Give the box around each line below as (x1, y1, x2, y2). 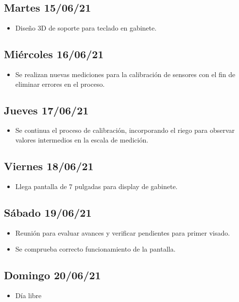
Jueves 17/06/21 (4, 102, 89, 117)
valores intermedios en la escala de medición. (15, 134, 149, 144)
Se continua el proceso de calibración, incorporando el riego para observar (15, 125, 235, 135)
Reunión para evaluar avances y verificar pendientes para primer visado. (15, 227, 230, 238)
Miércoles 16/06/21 (4, 47, 104, 62)
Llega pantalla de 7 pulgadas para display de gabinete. (15, 181, 178, 191)
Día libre (15, 290, 42, 300)
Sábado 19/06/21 (4, 205, 92, 220)
